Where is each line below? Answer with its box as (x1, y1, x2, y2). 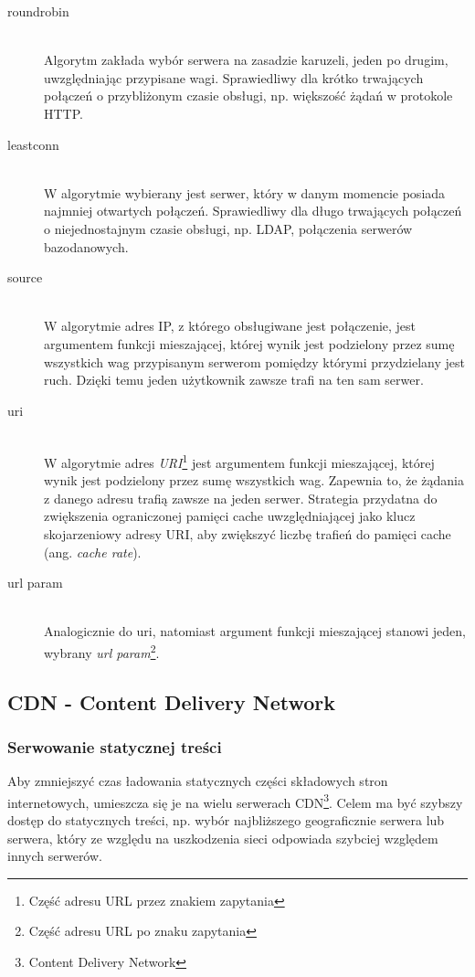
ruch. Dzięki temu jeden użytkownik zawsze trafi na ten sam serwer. (44, 370, 424, 389)
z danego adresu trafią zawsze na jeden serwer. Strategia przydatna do (44, 488, 438, 507)
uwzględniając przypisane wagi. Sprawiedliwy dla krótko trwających (44, 68, 424, 87)
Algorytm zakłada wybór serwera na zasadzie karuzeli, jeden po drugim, (44, 50, 449, 69)
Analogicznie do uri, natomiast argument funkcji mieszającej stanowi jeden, (44, 621, 466, 641)
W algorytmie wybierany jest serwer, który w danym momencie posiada (44, 183, 446, 202)
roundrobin (7, 2, 69, 20)
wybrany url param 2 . (44, 640, 160, 662)
